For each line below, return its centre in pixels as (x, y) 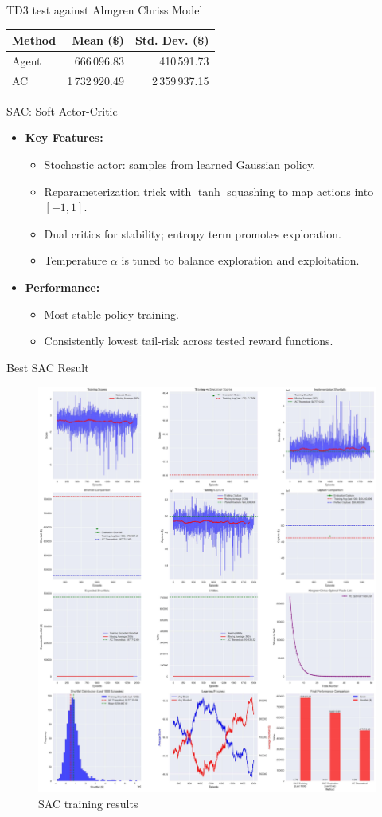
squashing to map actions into (300, 191)
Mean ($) (98, 40)
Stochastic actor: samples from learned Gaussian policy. (180, 165)
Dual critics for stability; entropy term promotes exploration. (193, 233)
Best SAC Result (48, 367)
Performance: (62, 287)
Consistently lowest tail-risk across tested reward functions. (189, 341)
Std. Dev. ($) (172, 40)
